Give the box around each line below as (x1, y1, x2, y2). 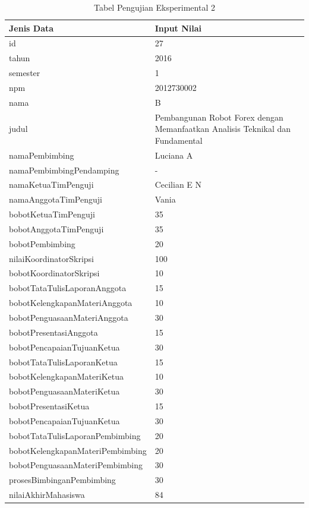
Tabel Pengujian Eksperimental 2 (94, 1, 215, 13)
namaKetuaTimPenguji (9, 178, 94, 191)
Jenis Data (9, 21, 54, 34)
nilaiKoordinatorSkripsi (9, 252, 94, 264)
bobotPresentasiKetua (9, 400, 90, 412)
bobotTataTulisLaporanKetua (9, 355, 118, 368)
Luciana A (154, 149, 193, 161)
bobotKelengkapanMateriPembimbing (9, 444, 147, 456)
